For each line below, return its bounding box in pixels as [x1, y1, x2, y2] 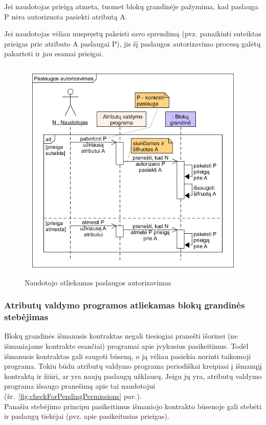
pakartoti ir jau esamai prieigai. [4, 48, 103, 59]
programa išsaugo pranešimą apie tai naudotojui [4, 381, 156, 391]
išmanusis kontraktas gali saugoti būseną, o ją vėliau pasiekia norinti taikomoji [4, 350, 251, 361]
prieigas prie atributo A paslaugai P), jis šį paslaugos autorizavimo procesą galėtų [4, 38, 261, 49]
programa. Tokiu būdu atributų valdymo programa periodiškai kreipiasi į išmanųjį [4, 361, 262, 371]
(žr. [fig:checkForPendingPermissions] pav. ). [4, 390, 142, 401]
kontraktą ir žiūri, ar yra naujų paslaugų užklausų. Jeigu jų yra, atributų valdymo [4, 370, 262, 381]
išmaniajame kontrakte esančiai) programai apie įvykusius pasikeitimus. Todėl [4, 341, 249, 351]
